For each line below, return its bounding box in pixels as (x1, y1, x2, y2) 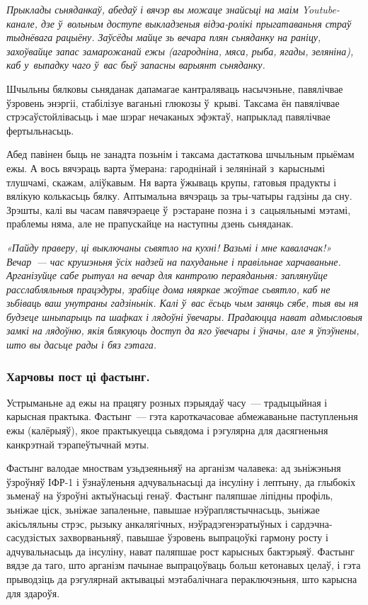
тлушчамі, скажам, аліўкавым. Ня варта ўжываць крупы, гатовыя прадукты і (6, 174, 337, 189)
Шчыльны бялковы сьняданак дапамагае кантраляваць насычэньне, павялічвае (6, 81, 343, 96)
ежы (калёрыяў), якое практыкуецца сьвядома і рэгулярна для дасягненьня (6, 423, 328, 438)
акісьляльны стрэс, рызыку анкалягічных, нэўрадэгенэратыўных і (6, 516, 288, 531)
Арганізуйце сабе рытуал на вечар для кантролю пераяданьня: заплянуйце (6, 268, 328, 283)
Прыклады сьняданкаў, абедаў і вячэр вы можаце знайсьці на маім (6, 2, 299, 16)
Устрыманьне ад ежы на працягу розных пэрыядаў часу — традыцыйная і (6, 395, 328, 409)
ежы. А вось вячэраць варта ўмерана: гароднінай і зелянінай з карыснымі (6, 160, 326, 175)
